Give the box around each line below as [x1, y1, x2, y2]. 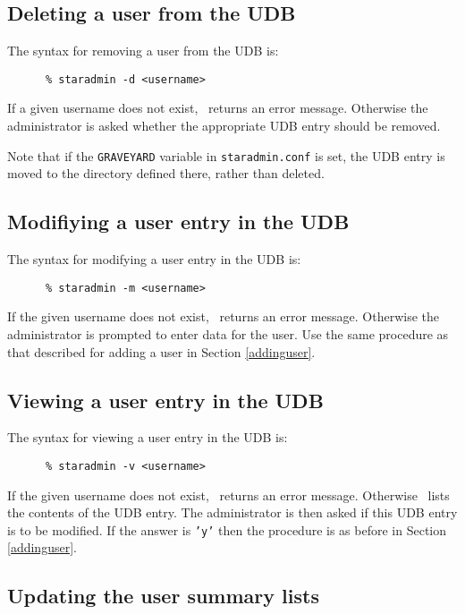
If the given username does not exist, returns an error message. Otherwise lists [7, 485, 450, 504]
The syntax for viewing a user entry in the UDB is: [7, 428, 288, 447]
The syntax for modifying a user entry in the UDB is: [7, 250, 301, 269]
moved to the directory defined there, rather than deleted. [7, 164, 325, 183]
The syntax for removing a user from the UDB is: [7, 41, 279, 60]
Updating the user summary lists [7, 582, 319, 610]
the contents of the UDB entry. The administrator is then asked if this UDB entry [7, 503, 458, 522]
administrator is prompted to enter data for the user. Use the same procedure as [7, 324, 449, 343]
